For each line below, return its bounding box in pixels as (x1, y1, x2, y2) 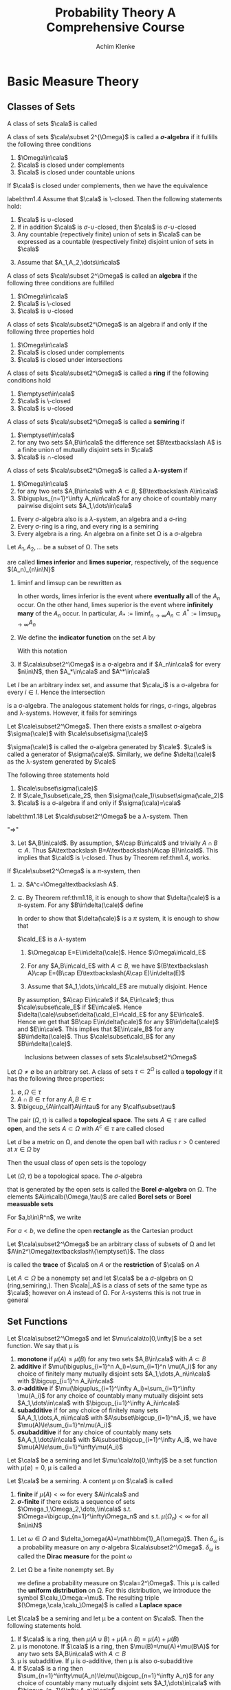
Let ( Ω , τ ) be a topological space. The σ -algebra (7, 1172, 143, 1180)
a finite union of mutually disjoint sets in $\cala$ (16, 445, 153, 454)
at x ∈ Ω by (7, 1145, 41, 1153)
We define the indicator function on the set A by (16, 633, 156, 642)
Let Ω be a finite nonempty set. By (16, 1566, 115, 1574)
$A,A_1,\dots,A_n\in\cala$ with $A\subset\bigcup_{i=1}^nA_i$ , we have (16, 1413, 217, 1421)
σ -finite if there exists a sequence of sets (16, 1497, 135, 1505)
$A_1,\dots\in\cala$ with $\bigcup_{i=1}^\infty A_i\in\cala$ (16, 1398, 180, 1407)
